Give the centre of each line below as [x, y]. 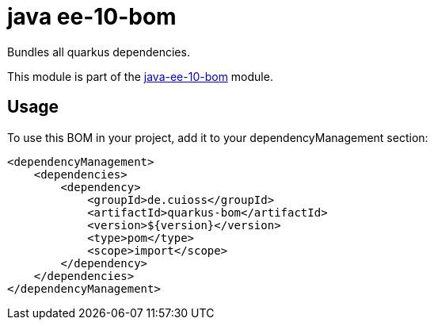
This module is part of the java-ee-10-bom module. [140, 76]
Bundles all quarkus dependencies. [99, 52]
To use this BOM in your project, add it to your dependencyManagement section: [218, 137]
